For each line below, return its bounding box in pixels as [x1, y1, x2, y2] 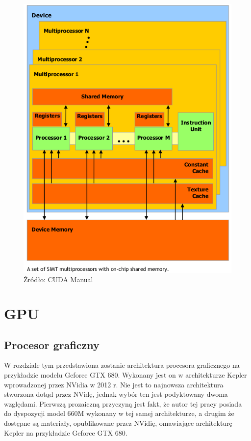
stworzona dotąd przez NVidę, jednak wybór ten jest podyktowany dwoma [4, 389, 228, 399]
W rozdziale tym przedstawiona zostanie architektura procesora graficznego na [4, 360, 240, 370]
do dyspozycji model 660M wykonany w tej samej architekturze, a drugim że [4, 408, 234, 418]
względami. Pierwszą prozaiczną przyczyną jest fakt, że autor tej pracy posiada [4, 398, 242, 409]
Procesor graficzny [4, 337, 100, 352]
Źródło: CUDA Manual [24, 274, 93, 285]
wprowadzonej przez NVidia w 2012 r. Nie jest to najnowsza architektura [4, 379, 224, 389]
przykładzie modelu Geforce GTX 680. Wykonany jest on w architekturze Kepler [4, 369, 247, 380]
